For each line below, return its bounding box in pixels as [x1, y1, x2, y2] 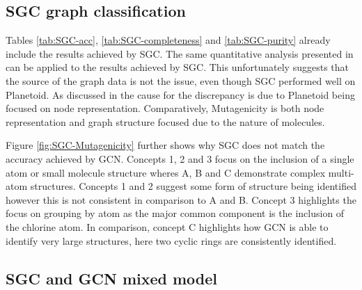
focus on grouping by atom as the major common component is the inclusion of [6, 206, 345, 220]
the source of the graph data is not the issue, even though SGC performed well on [6, 73, 356, 88]
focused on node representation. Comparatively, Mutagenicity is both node [6, 101, 324, 115]
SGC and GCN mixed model [6, 267, 218, 289]
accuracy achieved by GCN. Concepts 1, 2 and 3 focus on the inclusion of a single [6, 151, 354, 166]
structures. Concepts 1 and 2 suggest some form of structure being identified [30, 179, 356, 193]
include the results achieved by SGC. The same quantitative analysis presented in [6, 46, 354, 61]
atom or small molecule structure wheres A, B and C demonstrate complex [6, 165, 326, 179]
